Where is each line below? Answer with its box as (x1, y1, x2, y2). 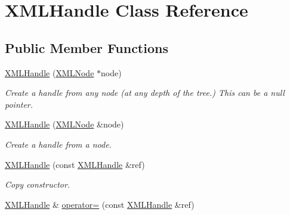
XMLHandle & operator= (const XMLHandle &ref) (5, 198, 195, 210)
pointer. (5, 98, 33, 110)
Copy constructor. (5, 178, 70, 191)
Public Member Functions (5, 38, 168, 57)
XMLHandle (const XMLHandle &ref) (5, 158, 145, 170)
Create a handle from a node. (5, 138, 112, 150)
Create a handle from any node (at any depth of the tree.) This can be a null (5, 86, 285, 99)
